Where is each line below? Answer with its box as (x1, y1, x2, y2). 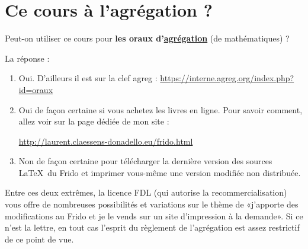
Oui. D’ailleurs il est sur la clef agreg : (18, 72, 158, 84)
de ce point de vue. (5, 232, 74, 245)
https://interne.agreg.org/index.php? (160, 72, 294, 84)
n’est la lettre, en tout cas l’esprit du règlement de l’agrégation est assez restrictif (5, 221, 300, 234)
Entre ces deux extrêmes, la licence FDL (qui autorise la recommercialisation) (5, 186, 287, 199)
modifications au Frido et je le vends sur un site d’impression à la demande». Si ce (5, 209, 303, 222)
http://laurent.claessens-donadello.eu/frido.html (18, 135, 193, 147)
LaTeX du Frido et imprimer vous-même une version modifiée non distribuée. (18, 166, 301, 178)
